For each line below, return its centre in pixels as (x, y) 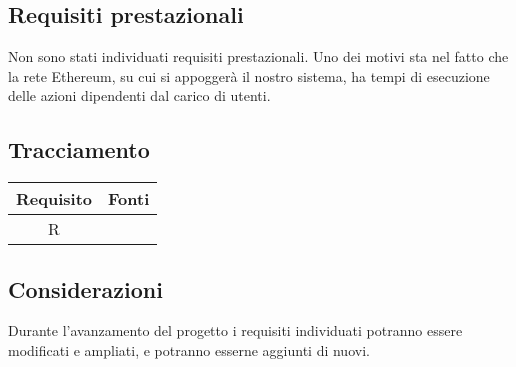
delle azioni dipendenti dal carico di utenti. (139, 95)
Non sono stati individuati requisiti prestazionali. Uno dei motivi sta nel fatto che (258, 56)
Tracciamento (79, 149)
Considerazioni (85, 288)
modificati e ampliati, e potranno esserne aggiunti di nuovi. (189, 349)
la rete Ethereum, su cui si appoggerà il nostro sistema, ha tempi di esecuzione (249, 75)
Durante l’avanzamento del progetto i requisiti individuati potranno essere (235, 330)
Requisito (54, 199)
